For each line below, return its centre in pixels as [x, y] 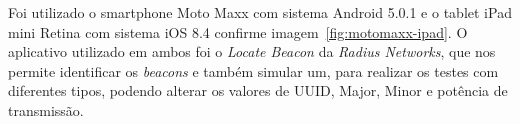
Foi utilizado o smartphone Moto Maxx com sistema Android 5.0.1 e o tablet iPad [260, 12]
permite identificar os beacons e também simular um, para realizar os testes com [253, 70]
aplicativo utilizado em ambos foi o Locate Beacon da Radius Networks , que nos [252, 51]
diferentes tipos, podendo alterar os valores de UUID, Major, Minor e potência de [258, 90]
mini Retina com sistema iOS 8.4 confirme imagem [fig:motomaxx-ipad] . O [238, 31]
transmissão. [46, 109]
